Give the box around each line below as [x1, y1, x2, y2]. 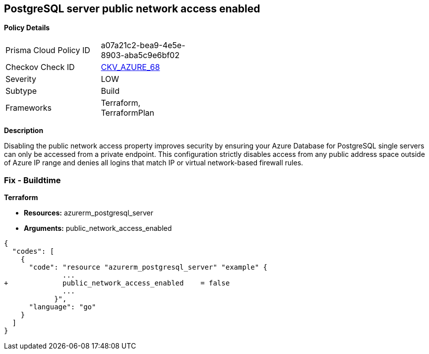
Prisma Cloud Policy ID [5, 45, 90, 56]
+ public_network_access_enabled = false [4, 279, 230, 287]
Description [4, 126, 44, 135]
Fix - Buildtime [4, 175, 61, 185]
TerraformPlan [101, 108, 155, 118]
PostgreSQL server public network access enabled [4, 2, 260, 15]
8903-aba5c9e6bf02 [101, 50, 180, 61]
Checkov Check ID [5, 62, 75, 72]
